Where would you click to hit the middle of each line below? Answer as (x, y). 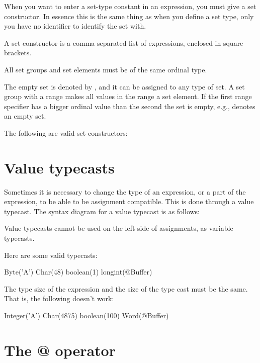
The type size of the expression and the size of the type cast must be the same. (126, 288)
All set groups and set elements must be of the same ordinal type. (106, 69)
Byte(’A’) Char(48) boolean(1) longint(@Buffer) (78, 272)
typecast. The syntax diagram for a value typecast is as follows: (102, 211)
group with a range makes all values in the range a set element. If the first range (128, 96)
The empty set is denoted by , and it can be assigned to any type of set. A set (124, 86)
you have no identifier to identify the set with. (75, 26)
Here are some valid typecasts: (51, 255)
